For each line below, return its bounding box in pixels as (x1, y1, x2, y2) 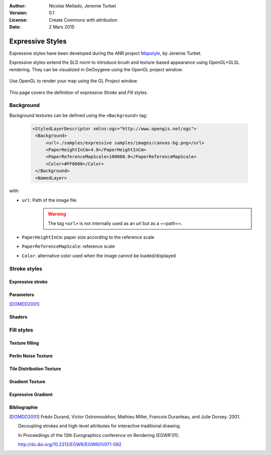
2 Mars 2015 (49, 24, 75, 30)
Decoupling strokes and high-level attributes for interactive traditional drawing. (18, 423, 181, 429)
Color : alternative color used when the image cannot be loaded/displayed (22, 253, 176, 259)
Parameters (9, 292, 35, 298)
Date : (9, 24, 21, 30)
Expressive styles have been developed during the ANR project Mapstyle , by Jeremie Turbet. (9, 50, 202, 56)
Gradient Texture (9, 379, 46, 385)
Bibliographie (9, 404, 38, 410)
